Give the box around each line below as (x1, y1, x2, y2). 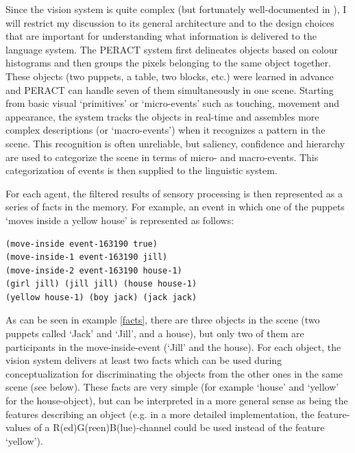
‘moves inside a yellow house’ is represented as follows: (5, 212, 234, 227)
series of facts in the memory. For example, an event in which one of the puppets (5, 199, 345, 214)
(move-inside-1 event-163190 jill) (5, 252, 168, 262)
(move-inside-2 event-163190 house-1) (5, 265, 182, 276)
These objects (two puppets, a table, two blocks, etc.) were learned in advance (5, 69, 334, 83)
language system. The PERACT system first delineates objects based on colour (5, 42, 339, 56)
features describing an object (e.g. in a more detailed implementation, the (5, 406, 315, 421)
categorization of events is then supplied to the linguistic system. (5, 163, 278, 177)
